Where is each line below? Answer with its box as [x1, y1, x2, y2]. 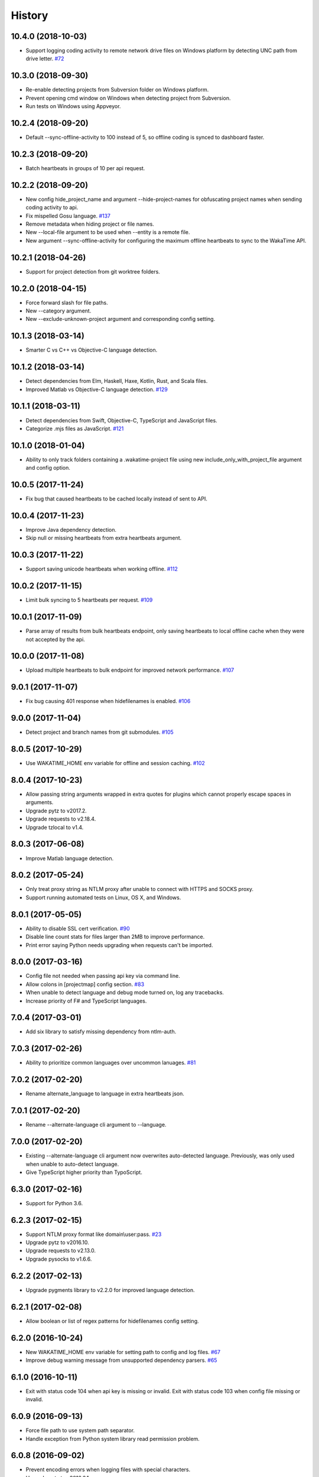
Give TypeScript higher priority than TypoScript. [25, 1169, 143, 1176]
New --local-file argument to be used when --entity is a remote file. [25, 229, 190, 236]
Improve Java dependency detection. [25, 526, 116, 533]
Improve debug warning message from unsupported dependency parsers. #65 [25, 1356, 217, 1364]
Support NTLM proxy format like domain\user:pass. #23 [25, 1231, 162, 1238]
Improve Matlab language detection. [25, 854, 114, 862]
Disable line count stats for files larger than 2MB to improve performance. [25, 933, 205, 941]
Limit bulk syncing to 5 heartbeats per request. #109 [25, 597, 153, 604]
